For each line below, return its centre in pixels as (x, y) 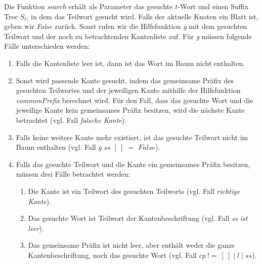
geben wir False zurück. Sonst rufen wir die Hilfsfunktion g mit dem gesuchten (126, 26)
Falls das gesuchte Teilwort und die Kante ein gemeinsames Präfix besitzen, (133, 164)
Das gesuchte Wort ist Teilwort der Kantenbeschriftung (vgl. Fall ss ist (138, 218)
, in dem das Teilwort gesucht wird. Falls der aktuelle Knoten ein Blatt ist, (142, 16)
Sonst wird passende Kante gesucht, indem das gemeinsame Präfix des (125, 80)
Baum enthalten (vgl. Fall (56, 147)
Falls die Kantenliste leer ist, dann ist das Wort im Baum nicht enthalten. (130, 63)
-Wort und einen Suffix (213, 6)
